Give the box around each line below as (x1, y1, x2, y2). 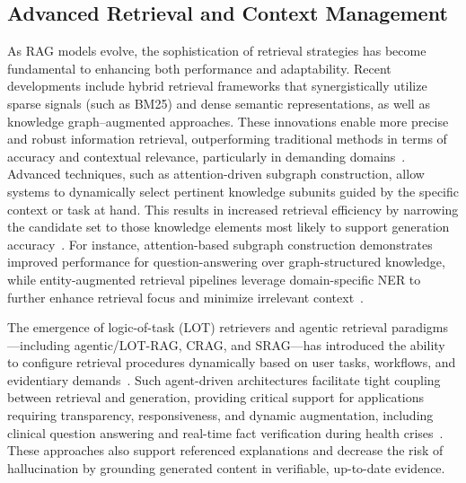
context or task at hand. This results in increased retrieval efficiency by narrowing (7, 199, 459, 218)
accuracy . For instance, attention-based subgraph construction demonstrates (7, 234, 433, 253)
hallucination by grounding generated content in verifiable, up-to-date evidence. (7, 458, 445, 477)
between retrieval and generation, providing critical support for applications (7, 388, 425, 407)
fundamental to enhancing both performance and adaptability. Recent (7, 58, 391, 77)
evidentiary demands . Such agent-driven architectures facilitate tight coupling (7, 370, 441, 389)
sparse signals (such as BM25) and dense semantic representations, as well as (7, 93, 430, 112)
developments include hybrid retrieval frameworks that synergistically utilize (7, 76, 427, 95)
